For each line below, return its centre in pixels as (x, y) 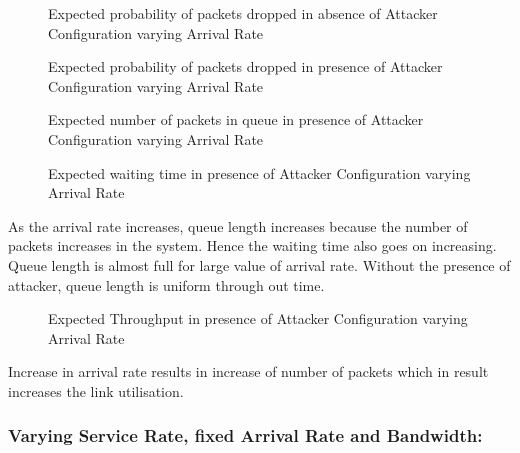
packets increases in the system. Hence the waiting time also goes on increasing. (252, 245)
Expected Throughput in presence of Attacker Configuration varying (258, 318)
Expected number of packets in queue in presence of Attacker (236, 119)
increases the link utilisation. (96, 390)
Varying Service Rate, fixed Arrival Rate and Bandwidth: (245, 435)
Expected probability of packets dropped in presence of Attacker (245, 66)
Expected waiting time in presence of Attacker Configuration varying (259, 172)
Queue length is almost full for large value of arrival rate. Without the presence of (259, 264)
